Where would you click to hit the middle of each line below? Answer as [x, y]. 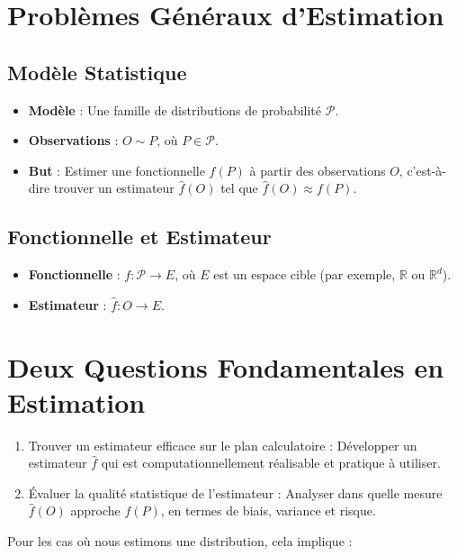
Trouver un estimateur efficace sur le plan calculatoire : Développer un [223, 445]
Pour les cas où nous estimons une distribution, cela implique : [180, 541]
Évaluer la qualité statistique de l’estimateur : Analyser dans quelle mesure [235, 492]
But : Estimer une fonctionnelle [116, 170]
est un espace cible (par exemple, [305, 274]
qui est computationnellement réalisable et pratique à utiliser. [271, 463]
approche [95, 510]
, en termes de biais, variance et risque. [268, 510]
